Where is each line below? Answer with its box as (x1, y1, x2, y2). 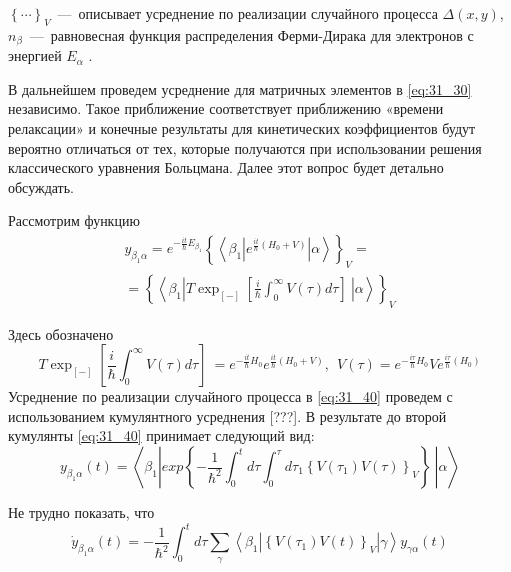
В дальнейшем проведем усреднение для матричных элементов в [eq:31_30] (8, 78, 472, 99)
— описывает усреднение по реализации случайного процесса (57, 3, 438, 23)
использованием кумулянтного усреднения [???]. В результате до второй (8, 405, 447, 426)
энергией (8, 45, 62, 66)
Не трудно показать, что (8, 502, 155, 523)
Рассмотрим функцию (8, 210, 140, 231)
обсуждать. (8, 176, 75, 197)
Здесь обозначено (8, 323, 114, 344)
